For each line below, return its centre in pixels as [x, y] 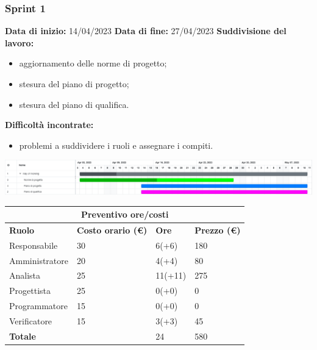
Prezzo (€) [218, 230]
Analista [25, 275]
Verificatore [31, 320]
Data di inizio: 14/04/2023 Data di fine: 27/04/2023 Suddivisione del [146, 31]
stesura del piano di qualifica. [74, 104]
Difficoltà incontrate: [49, 125]
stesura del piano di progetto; [74, 84]
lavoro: [20, 42]
